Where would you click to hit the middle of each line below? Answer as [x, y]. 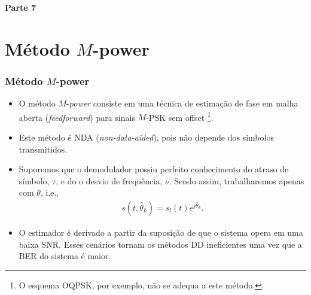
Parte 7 [21, 7]
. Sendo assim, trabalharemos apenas [237, 180]
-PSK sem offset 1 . [180, 116]
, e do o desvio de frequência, [109, 180]
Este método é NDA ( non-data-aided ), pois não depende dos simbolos [146, 137]
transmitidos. [43, 149]
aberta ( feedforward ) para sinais [77, 117]
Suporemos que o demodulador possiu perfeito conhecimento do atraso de [154, 169]
